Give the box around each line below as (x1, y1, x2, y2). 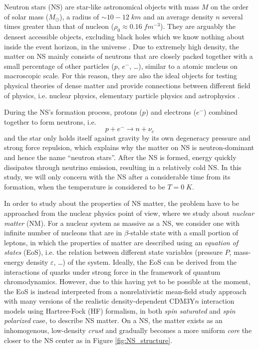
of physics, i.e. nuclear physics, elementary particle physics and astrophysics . (4, 90, 240, 100)
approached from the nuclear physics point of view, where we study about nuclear (4, 207, 255, 218)
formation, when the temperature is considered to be (4, 181, 165, 191)
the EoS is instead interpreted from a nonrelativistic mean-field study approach (4, 286, 247, 296)
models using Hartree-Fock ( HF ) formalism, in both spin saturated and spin (4, 305, 236, 316)
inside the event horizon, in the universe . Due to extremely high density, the (4, 41, 239, 51)
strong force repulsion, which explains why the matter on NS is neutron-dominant (4, 142, 255, 153)
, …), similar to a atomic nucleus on (129, 60, 238, 71)
